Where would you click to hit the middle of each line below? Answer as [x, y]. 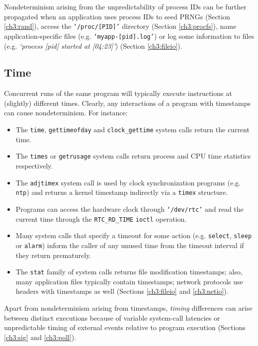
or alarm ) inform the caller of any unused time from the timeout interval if [130, 245]
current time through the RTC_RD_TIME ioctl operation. [101, 218]
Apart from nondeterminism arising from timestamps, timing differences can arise [128, 307]
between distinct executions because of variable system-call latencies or [112, 317]
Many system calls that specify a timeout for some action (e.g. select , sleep [134, 235]
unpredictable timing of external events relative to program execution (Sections [125, 327]
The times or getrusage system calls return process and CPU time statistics [133, 156]
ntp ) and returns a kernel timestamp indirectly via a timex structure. [122, 192]
